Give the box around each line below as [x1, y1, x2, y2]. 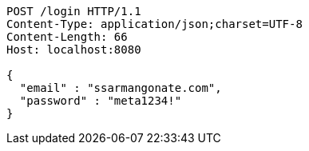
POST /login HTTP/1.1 [6, 5, 141, 18]
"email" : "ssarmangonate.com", [19, 81, 222, 94]
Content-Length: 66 [6, 30, 128, 43]
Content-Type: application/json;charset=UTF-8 [6, 18, 303, 30]
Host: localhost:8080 [6, 43, 141, 56]
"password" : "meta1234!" [19, 94, 182, 107]
